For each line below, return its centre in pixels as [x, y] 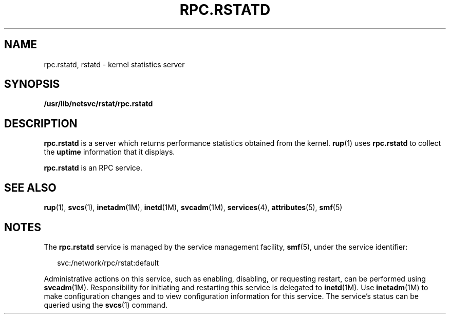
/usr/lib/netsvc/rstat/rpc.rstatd [98, 104]
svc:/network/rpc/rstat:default [108, 263]
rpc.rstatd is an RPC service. [93, 168]
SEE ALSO [30, 188]
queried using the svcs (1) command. [106, 305]
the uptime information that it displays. [109, 152]
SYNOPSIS [32, 84]
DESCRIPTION [41, 123]
